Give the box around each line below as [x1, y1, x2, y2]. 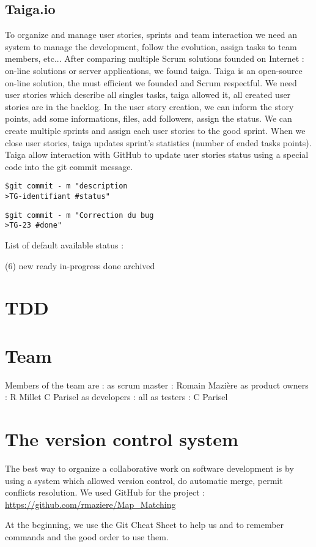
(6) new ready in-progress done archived [5, 259, 155, 272]
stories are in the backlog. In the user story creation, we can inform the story [5, 100, 294, 113]
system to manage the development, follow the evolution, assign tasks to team [5, 40, 297, 53]
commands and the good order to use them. [5, 530, 169, 543]
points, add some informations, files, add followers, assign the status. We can [5, 112, 292, 125]
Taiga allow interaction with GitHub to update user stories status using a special [5, 148, 309, 161]
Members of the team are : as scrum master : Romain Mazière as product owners [5, 378, 309, 391]
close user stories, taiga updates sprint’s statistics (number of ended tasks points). [5, 136, 312, 149]
